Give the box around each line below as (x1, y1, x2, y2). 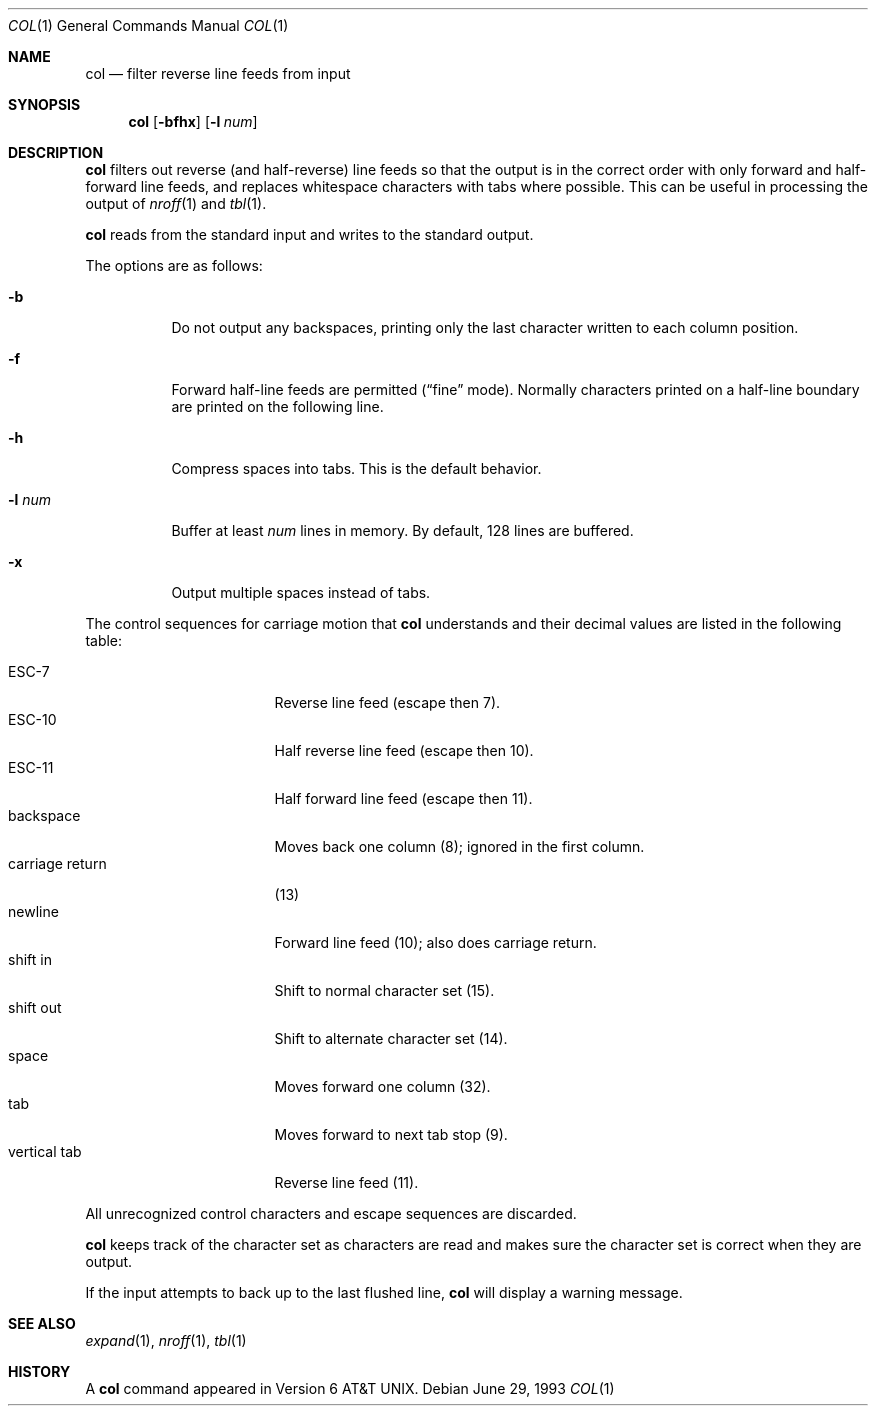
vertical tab (8, 1143, 82, 1160)
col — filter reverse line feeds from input (85, 65, 351, 82)
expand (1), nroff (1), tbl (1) (85, 1332, 247, 1349)
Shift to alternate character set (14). (274, 1030, 508, 1047)
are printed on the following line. (171, 398, 384, 415)
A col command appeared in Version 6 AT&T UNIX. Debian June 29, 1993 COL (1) (85, 1380, 615, 1397)
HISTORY (8, 1363, 71, 1380)
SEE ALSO (8, 1315, 76, 1332)
